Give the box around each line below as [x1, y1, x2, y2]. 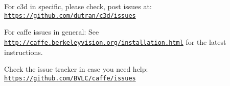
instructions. [4, 46, 43, 57]
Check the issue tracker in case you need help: [4, 64, 148, 74]
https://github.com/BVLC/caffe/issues [4, 74, 136, 82]
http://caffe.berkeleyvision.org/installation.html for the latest [4, 36, 226, 47]
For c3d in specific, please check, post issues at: [4, 1, 152, 11]
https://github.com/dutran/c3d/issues [4, 12, 136, 19]
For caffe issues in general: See [4, 26, 99, 37]
